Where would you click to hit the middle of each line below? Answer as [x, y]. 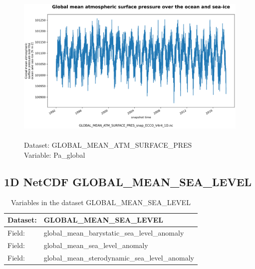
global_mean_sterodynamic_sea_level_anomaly [119, 257]
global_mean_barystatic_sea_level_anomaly [114, 232]
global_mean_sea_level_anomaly [96, 245]
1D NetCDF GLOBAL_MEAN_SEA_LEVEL [128, 181]
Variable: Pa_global [55, 154]
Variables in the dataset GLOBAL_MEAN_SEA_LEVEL [101, 202]
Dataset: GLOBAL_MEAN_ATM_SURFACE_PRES [108, 145]
